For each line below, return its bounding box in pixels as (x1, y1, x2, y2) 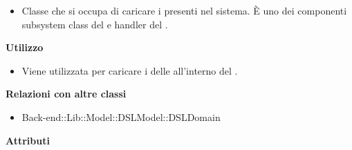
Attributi (6, 133, 50, 147)
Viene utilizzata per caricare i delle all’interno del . (21, 63, 238, 77)
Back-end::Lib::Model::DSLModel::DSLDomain (21, 109, 221, 124)
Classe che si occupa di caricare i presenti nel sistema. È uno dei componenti (21, 3, 347, 17)
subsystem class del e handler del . (21, 17, 168, 31)
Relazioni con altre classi (6, 86, 127, 101)
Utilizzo (6, 40, 44, 55)
